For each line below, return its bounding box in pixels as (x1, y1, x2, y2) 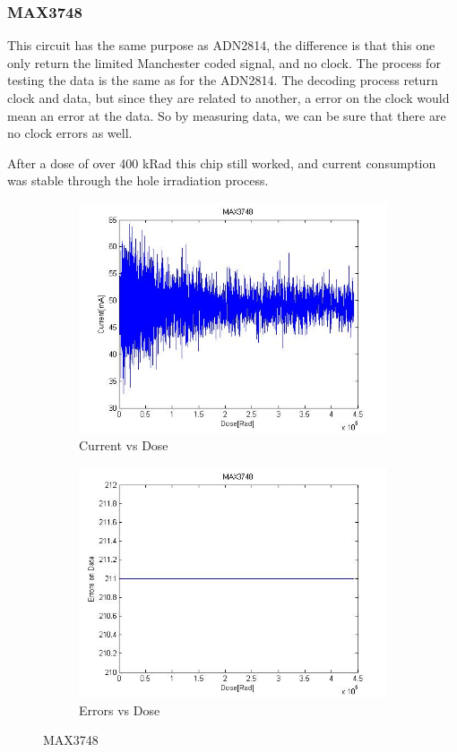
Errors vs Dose (79, 700, 160, 719)
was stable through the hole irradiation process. (7, 171, 269, 190)
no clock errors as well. (7, 124, 133, 142)
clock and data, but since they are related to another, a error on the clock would (7, 89, 450, 107)
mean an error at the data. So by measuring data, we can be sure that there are (7, 106, 446, 124)
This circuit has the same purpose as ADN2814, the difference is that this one (7, 36, 435, 55)
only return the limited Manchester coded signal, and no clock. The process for (7, 53, 441, 72)
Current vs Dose (79, 436, 168, 455)
